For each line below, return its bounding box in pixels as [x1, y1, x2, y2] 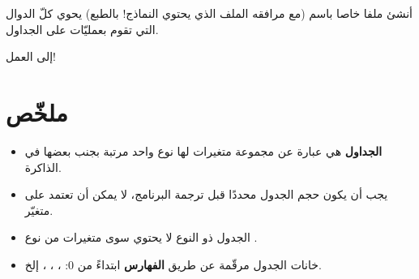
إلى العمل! [6, 48, 56, 65]
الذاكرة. [24, 158, 62, 175]
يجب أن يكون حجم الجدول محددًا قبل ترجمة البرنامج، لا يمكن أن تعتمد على [24, 186, 388, 203]
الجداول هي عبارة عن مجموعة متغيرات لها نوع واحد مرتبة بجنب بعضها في [24, 142, 383, 159]
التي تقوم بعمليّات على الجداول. [6, 20, 159, 37]
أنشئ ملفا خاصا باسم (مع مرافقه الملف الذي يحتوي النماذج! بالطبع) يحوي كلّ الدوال [6, 5, 413, 21]
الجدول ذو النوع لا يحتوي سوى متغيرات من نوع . [24, 229, 258, 246]
